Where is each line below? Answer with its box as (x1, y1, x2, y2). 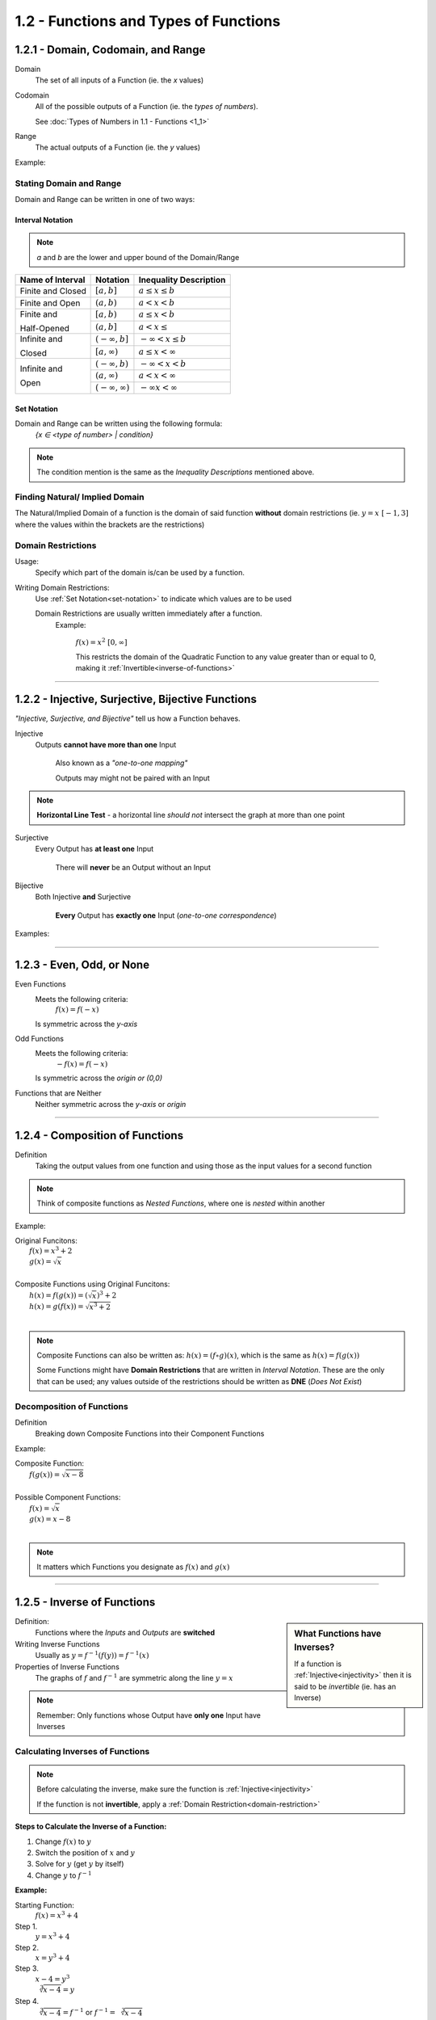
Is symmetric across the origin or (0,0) (35, 1073, 163, 1083)
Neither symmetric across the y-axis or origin (35, 1100, 187, 1109)
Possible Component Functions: (15, 1492, 121, 1502)
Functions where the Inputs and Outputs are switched (35, 1628, 216, 1638)
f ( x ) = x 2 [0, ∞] (75, 637, 128, 647)
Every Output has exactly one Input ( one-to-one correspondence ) (55, 910, 278, 920)
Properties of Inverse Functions (15, 1661, 120, 1672)
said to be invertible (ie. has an (294, 1681, 396, 1691)
